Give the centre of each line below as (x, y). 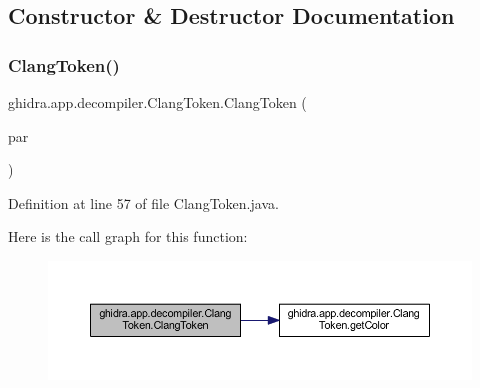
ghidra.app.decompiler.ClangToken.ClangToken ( (157, 102)
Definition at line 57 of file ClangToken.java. (143, 202)
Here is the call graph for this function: (128, 236)
